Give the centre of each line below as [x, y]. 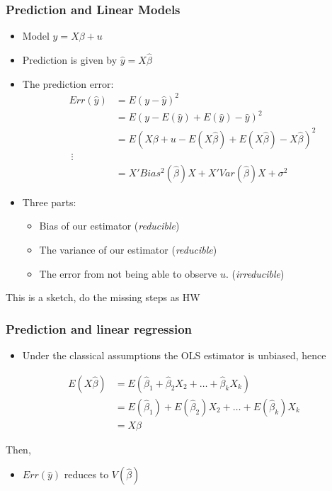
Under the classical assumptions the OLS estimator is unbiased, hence [174, 355]
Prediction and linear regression [99, 328]
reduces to [86, 474]
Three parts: [49, 202]
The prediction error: [68, 83]
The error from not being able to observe [128, 273]
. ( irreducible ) [255, 273]
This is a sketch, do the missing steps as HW [103, 297]
